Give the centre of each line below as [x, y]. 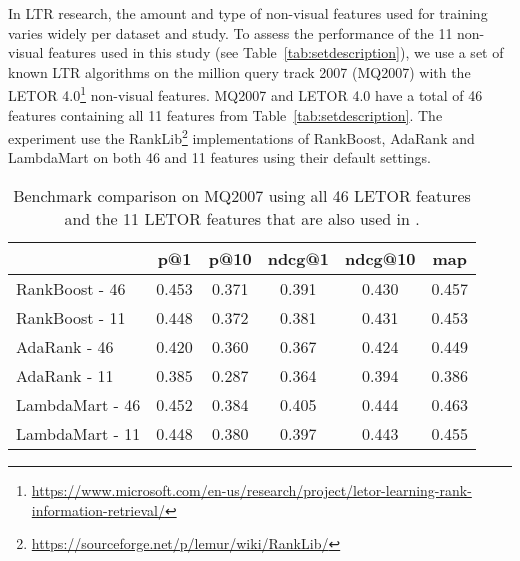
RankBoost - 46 [71, 289]
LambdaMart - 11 [78, 434]
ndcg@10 [380, 259]
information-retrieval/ [98, 509]
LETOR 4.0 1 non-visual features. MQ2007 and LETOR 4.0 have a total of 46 [245, 94]
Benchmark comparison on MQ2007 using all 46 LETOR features [242, 196]
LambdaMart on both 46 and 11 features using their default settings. [219, 157]
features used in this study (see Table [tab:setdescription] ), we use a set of [276, 52]
